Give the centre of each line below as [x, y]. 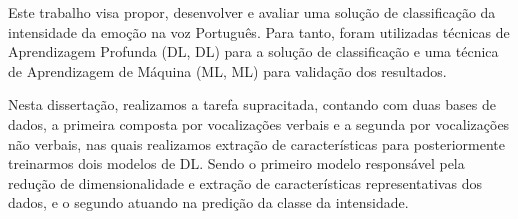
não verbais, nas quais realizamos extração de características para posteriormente [257, 143]
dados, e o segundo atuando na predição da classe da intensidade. [208, 202]
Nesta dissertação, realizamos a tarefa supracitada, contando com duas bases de [252, 104]
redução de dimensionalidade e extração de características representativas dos [245, 182]
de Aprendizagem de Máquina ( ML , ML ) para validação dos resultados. [227, 70]
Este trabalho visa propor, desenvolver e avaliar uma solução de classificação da [252, 12]
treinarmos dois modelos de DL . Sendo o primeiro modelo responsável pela [236, 163]
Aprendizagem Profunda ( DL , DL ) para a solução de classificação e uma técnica [253, 51]
